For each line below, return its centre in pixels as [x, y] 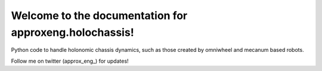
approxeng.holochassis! [72, 32]
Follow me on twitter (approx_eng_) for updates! [70, 61]
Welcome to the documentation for [99, 16]
